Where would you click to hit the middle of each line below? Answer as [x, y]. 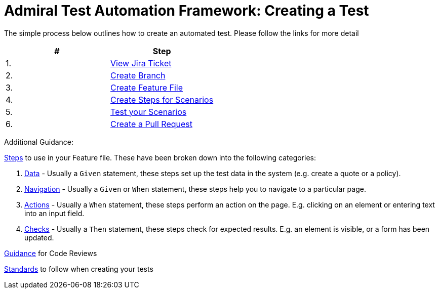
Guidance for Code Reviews [51, 253]
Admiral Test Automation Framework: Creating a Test [187, 11]
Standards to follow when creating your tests [79, 269]
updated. [39, 237]
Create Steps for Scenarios [162, 99]
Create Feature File [147, 87]
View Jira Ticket [141, 63]
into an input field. [54, 213]
